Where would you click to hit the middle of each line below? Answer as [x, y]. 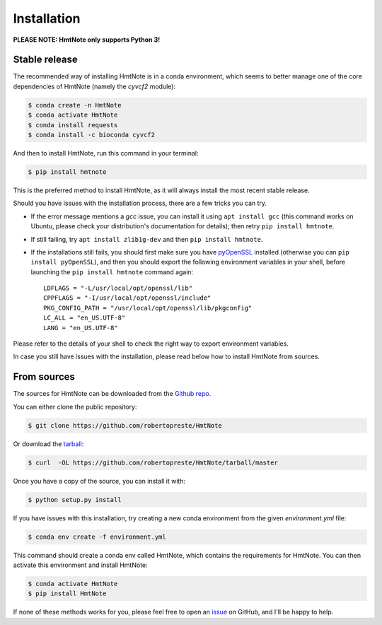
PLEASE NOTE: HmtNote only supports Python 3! [87, 40]
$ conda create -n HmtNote [75, 105]
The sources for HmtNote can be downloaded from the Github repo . [112, 394]
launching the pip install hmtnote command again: [112, 271]
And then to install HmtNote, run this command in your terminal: [106, 153]
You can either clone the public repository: [75, 407]
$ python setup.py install [75, 500]
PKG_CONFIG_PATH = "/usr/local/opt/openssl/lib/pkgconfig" [148, 308]
